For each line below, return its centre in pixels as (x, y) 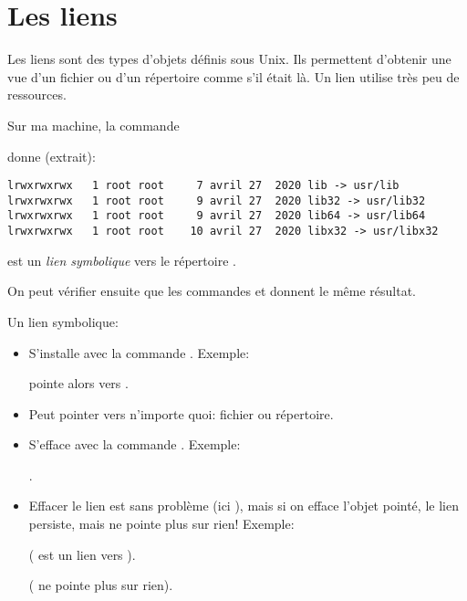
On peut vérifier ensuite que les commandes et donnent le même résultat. (212, 291)
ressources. (37, 95)
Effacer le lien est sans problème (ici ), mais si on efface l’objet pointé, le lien (244, 506)
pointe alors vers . (78, 383)
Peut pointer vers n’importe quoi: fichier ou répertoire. (181, 413)
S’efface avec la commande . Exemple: (135, 444)
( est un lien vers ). (82, 554)
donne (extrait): (52, 156)
